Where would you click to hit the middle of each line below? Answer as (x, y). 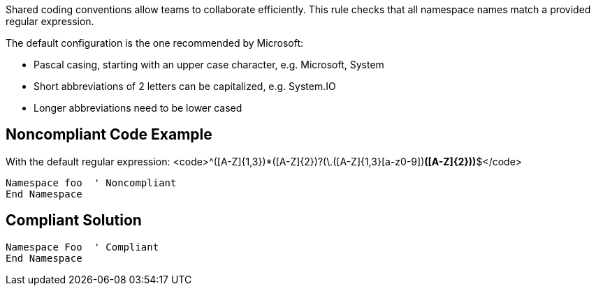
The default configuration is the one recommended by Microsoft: (155, 43)
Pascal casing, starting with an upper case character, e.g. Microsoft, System (209, 65)
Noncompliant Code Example (109, 135)
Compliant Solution (74, 221)
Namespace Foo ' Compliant (82, 247)
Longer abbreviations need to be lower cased (138, 108)
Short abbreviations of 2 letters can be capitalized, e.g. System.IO (185, 86)
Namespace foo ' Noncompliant (91, 182)
